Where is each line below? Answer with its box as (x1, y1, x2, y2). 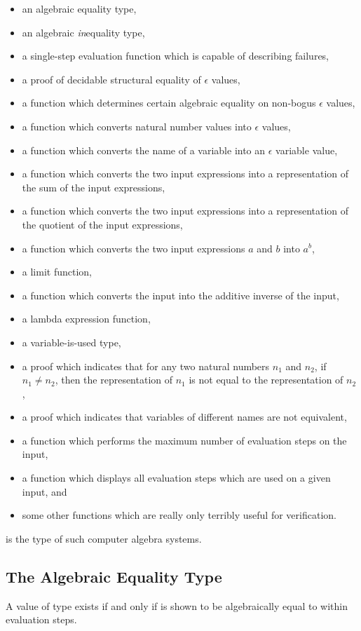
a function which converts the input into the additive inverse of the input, (22, 287, 339, 302)
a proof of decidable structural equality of (22, 72, 201, 86)
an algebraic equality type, (22, 1, 137, 15)
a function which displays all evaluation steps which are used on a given (22, 470, 331, 485)
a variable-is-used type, (22, 334, 121, 349)
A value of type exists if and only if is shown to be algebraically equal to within (6, 598, 348, 613)
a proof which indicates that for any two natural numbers (22, 358, 270, 373)
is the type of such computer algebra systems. (6, 531, 202, 545)
